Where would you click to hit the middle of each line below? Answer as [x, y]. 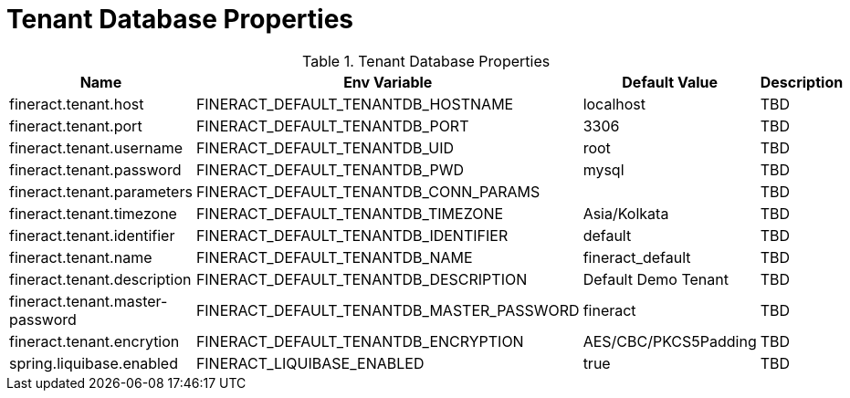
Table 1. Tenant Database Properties [426, 61]
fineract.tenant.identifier [92, 235]
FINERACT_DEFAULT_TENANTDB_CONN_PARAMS [368, 191]
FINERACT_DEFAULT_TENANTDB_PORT [332, 126]
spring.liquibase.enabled [94, 363]
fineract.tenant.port [76, 126]
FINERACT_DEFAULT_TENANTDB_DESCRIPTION [362, 279]
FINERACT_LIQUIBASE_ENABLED [310, 363]
